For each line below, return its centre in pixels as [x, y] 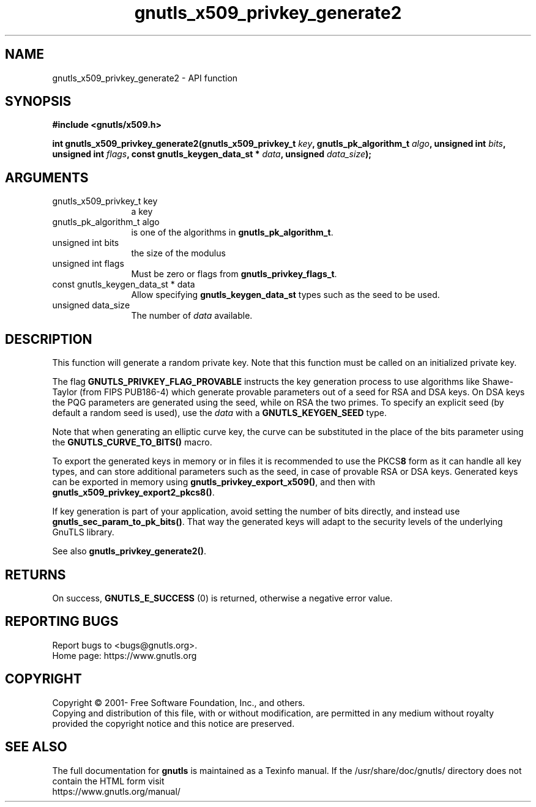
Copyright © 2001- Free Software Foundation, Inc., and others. [179, 702]
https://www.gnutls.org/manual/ [116, 791]
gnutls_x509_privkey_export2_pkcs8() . [133, 493]
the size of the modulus [178, 253]
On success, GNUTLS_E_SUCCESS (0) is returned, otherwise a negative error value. [222, 598]
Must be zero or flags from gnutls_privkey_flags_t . [234, 274]
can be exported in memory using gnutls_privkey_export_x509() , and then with [214, 482]
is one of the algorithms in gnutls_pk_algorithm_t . [232, 232]
